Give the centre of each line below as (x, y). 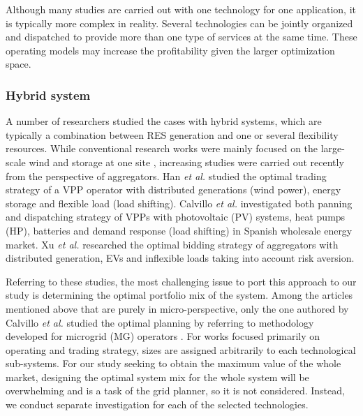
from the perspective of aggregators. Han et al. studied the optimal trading (166, 176)
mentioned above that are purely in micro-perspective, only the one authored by (177, 308)
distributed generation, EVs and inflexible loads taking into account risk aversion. (180, 258)
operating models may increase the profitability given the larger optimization (170, 50)
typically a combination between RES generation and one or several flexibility (172, 134)
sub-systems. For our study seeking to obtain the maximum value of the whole (173, 363)
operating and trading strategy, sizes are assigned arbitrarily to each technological (181, 349)
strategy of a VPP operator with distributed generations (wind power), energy (173, 190)
